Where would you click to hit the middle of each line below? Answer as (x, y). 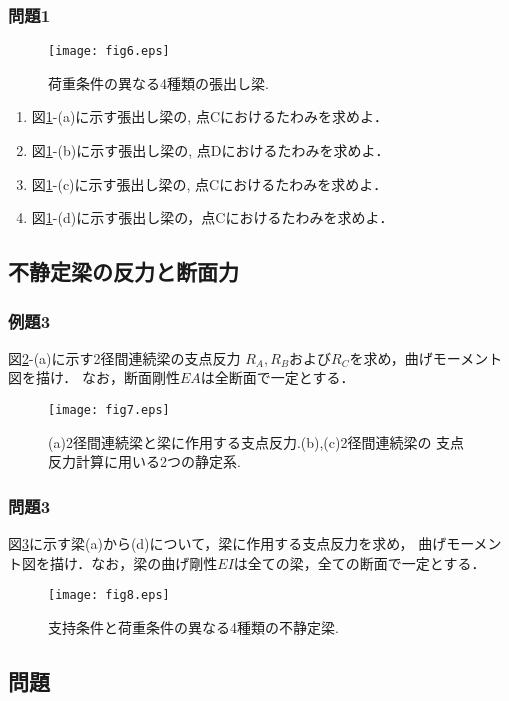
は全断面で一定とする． (277, 377)
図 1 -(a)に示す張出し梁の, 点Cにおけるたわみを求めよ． (210, 116)
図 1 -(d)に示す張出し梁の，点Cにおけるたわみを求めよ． (212, 217)
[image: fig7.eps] (109, 410)
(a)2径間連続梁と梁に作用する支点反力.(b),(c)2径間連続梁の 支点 (256, 441)
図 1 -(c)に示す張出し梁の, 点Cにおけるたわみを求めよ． (209, 183)
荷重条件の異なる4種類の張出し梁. (158, 82)
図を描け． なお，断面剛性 (94, 377)
